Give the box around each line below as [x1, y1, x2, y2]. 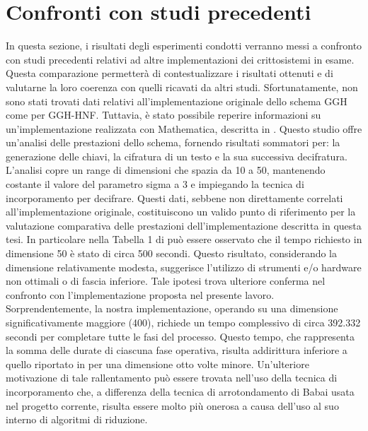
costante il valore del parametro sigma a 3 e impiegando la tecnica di [6, 177, 304, 191]
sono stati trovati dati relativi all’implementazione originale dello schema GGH [6, 93, 347, 108]
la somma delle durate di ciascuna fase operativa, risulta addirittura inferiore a [6, 343, 347, 358]
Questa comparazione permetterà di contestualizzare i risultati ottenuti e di [6, 66, 333, 81]
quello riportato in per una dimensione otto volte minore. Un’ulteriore [6, 356, 309, 371]
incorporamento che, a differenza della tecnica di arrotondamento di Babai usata [6, 384, 355, 398]
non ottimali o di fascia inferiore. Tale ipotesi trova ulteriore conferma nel [6, 273, 326, 288]
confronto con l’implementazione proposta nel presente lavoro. [6, 287, 275, 302]
